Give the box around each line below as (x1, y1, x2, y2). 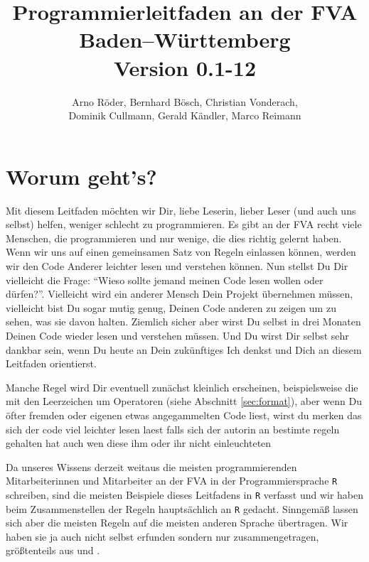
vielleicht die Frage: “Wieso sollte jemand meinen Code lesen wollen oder (6, 272, 323, 287)
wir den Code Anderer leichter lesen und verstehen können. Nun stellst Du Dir (6, 259, 348, 273)
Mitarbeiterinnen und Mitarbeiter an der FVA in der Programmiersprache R (6, 473, 338, 488)
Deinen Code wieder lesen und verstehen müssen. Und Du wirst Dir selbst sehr (6, 328, 349, 342)
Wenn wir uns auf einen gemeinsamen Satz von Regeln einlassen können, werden (6, 244, 356, 259)
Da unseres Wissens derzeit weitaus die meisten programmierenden (6, 459, 297, 474)
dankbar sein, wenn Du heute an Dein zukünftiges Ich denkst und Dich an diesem (6, 342, 362, 357)
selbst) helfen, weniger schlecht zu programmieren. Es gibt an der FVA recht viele (6, 217, 362, 232)
